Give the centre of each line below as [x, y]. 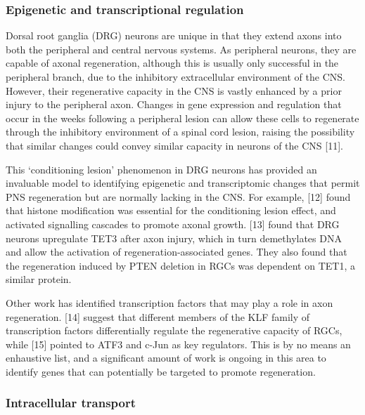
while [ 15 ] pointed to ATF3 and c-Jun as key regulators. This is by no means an [178, 344]
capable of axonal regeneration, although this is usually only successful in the [172, 63]
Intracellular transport [71, 403]
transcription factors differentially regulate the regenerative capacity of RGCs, [174, 330]
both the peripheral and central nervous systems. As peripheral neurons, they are [181, 49]
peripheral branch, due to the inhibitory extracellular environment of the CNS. [175, 77]
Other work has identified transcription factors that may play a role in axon [169, 302]
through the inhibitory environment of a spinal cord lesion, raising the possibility [180, 132]
